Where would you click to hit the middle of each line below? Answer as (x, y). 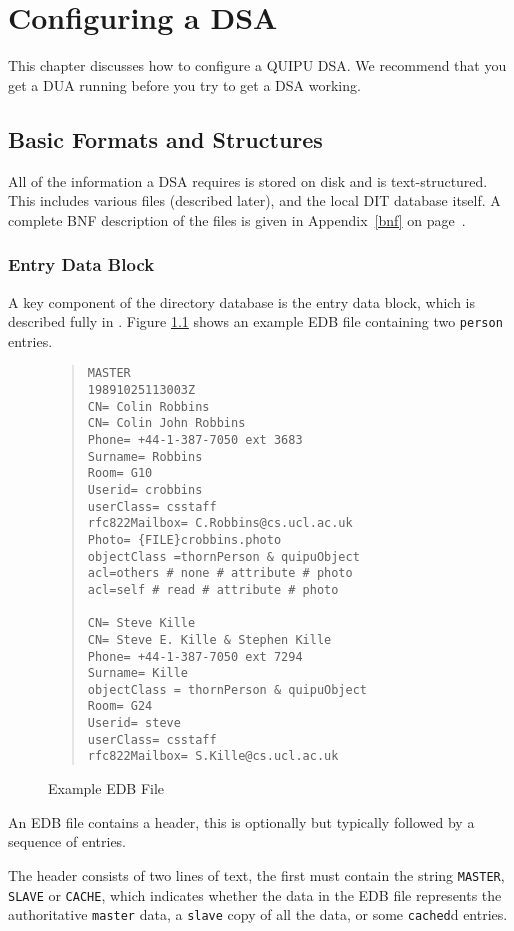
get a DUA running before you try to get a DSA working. (184, 84)
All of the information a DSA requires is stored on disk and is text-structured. (248, 180)
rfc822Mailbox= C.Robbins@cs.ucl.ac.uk (220, 523)
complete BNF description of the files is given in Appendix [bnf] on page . (237, 219)
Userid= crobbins (145, 489)
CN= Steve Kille (141, 623)
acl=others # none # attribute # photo (220, 573)
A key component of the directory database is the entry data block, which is (241, 301)
